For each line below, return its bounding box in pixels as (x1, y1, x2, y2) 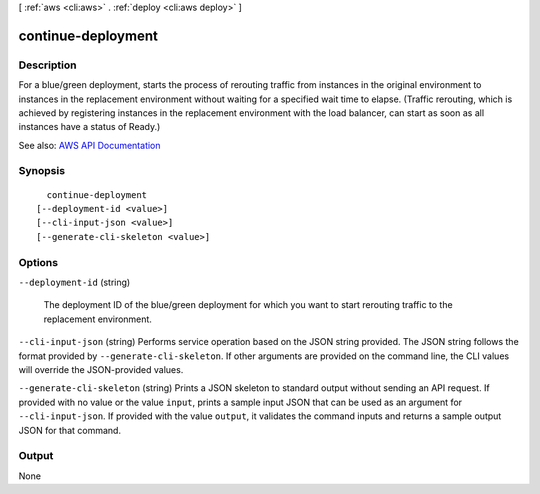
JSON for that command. (18, 424, 122, 436)
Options (18, 255, 59, 269)
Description (18, 58, 77, 72)
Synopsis (18, 164, 65, 178)
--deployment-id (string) (18, 276, 131, 288)
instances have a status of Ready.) (18, 121, 161, 133)
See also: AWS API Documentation (18, 139, 161, 151)
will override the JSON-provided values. (18, 363, 184, 375)
